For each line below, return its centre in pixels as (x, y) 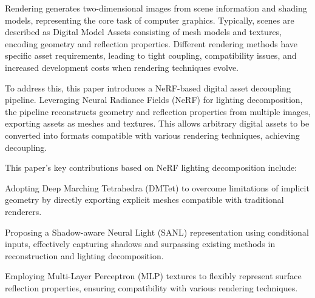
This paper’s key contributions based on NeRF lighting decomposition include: (151, 167)
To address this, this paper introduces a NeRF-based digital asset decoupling (148, 88)
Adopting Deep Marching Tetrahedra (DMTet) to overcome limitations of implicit (157, 187)
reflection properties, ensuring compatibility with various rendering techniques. (151, 287)
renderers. (23, 211)
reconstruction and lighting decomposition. (84, 255)
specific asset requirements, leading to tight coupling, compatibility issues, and (151, 55)
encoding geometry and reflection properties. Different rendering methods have (151, 43)
